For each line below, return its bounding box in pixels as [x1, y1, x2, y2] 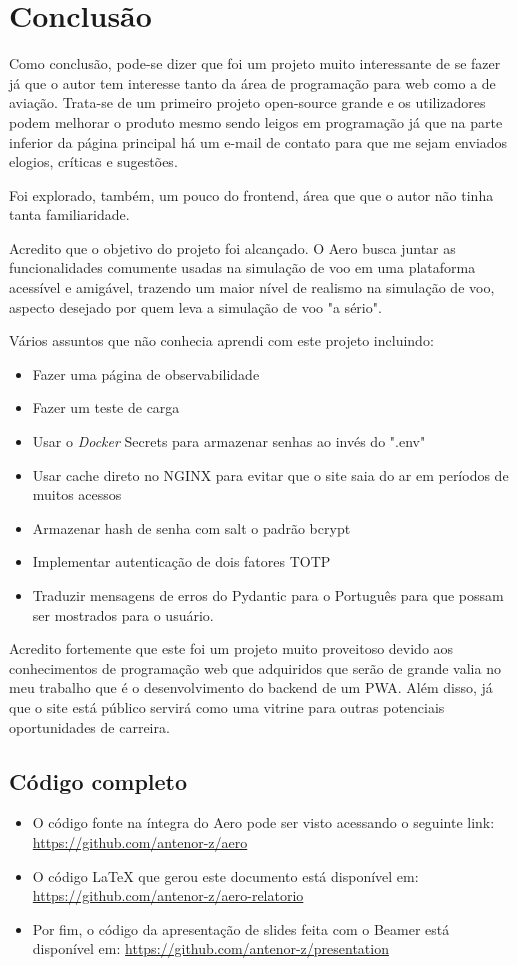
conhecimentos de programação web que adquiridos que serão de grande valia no [9, 657, 501, 678]
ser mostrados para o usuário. [32, 604, 214, 625]
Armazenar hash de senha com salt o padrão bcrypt [32, 517, 351, 538]
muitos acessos [32, 484, 122, 505]
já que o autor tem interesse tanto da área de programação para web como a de [9, 72, 496, 93]
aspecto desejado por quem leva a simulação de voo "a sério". [9, 296, 382, 317]
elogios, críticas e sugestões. [9, 151, 178, 172]
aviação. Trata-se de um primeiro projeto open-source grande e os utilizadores [9, 92, 486, 113]
